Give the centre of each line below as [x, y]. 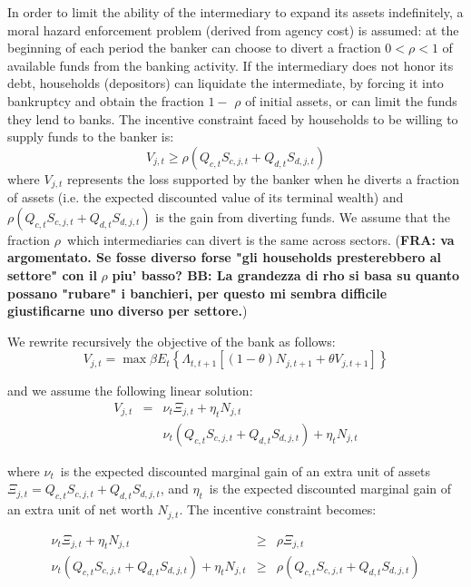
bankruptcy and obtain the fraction [106, 100]
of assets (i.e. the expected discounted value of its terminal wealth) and [206, 197]
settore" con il [52, 274]
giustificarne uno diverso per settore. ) [128, 311]
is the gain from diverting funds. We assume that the [303, 216]
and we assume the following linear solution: [130, 391]
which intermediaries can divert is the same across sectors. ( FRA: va [261, 239]
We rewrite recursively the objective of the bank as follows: [172, 341]
